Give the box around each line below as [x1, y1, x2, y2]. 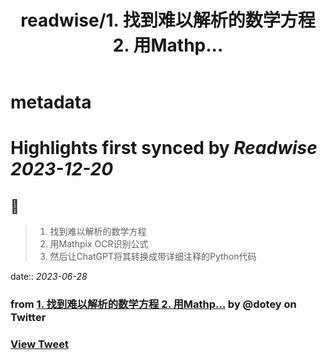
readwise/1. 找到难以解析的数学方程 [20, 9, 316, 32]
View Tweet [10, 337, 70, 351]
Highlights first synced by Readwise [10, 137, 318, 160]
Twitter [10, 311, 47, 325]
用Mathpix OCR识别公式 [49, 238, 149, 250]
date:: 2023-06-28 [10, 271, 88, 283]
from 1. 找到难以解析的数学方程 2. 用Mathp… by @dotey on [10, 297, 297, 311]
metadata [10, 91, 92, 114]
